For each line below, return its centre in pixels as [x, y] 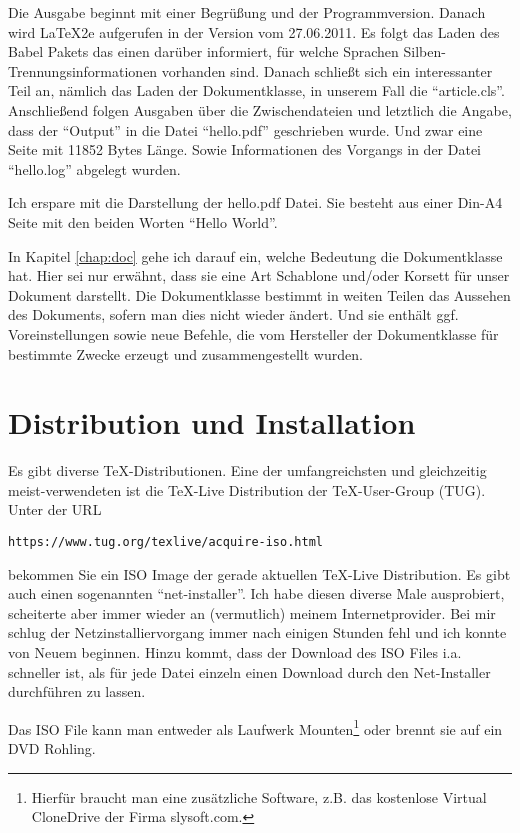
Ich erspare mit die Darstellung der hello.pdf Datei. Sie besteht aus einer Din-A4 [255, 202]
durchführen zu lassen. [77, 691]
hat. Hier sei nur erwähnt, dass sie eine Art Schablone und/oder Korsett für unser [259, 275]
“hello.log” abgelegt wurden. [94, 168]
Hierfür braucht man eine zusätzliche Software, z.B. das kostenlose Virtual [259, 796]
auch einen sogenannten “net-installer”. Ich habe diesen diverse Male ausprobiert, [256, 593]
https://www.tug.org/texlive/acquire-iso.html [165, 542]
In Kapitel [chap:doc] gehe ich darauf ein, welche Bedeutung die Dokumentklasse [255, 255]
